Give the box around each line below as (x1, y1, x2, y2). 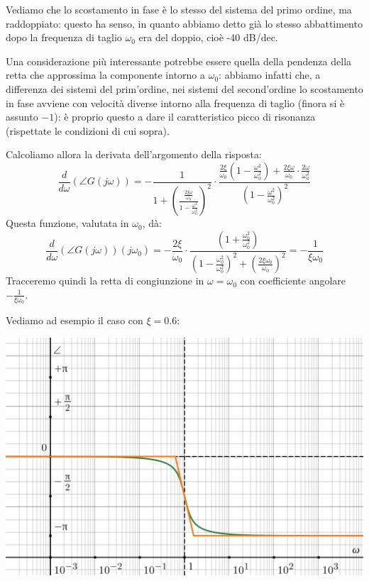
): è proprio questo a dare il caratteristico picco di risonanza (54, 109, 316, 124)
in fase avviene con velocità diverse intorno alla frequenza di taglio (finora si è (6, 95, 345, 110)
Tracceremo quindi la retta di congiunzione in (6, 273, 204, 288)
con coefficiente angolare (240, 273, 346, 288)
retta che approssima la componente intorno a (6, 67, 206, 82)
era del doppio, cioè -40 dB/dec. (138, 30, 278, 45)
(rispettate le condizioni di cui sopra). (6, 123, 170, 138)
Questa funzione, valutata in (6, 216, 129, 231)
